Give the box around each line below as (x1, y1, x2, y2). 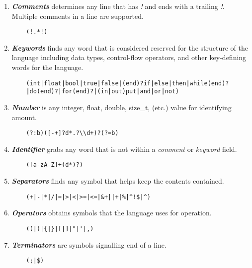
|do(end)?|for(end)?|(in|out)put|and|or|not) (26, 88, 179, 95)
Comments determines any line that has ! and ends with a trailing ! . (11, 1, 225, 11)
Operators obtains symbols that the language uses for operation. (11, 207, 212, 218)
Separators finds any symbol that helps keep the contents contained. (11, 176, 224, 186)
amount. (11, 112, 37, 122)
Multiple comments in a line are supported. (11, 10, 144, 21)
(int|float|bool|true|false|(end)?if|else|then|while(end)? (26, 79, 229, 87)
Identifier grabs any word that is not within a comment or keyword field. (11, 143, 237, 154)
